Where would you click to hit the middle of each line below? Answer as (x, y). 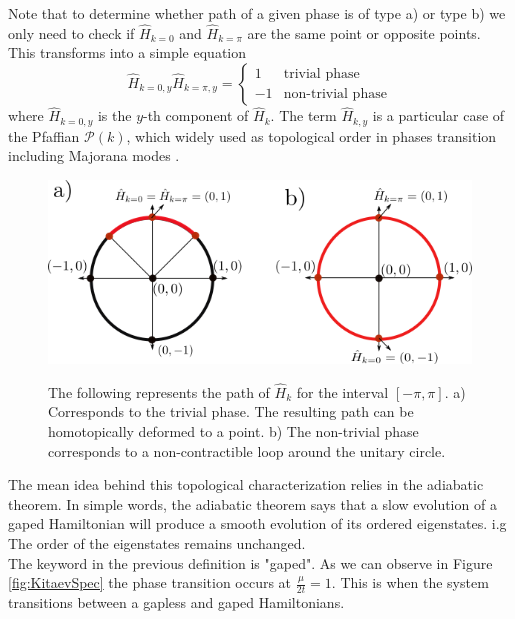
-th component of (196, 115)
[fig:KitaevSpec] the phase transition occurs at (150, 582)
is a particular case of (438, 115)
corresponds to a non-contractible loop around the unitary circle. (247, 450)
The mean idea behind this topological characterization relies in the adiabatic (246, 484)
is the (114, 115)
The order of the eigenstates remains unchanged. (157, 542)
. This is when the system (410, 582)
